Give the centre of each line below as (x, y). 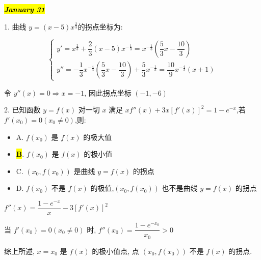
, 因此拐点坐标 (108, 92)
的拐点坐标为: (100, 26)
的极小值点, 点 (115, 251)
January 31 (25, 9)
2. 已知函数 (22, 110)
